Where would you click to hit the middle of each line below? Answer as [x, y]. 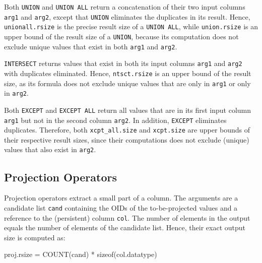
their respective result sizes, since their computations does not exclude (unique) [127, 139]
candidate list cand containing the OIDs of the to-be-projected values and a [121, 207]
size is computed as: [35, 237]
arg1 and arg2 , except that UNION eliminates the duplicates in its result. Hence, [127, 16]
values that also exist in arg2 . [50, 149]
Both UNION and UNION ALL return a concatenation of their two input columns [125, 7]
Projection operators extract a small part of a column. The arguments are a [121, 198]
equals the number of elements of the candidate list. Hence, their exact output [125, 227]
